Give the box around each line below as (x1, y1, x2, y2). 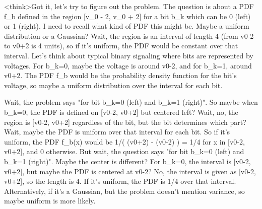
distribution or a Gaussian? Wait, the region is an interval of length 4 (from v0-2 (4, 30, 254, 41)
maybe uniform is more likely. (4, 195, 96, 206)
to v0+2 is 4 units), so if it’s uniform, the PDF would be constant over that (4, 40, 238, 51)
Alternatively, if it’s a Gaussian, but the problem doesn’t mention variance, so (4, 185, 245, 196)
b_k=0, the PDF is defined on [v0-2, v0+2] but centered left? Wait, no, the (4, 106, 238, 117)
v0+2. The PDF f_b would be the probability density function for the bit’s (4, 70, 237, 81)
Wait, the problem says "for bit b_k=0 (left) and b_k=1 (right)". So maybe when (4, 97, 258, 107)
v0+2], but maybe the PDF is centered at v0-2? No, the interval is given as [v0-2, (4, 166, 256, 176)
